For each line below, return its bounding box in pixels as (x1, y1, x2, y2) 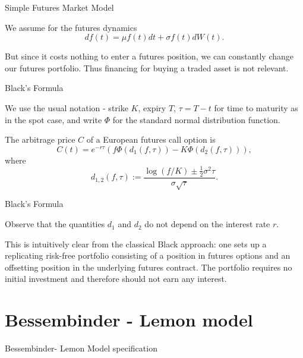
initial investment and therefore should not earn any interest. (5, 272, 227, 285)
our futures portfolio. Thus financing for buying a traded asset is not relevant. (5, 61, 289, 74)
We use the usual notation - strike (5, 101, 128, 114)
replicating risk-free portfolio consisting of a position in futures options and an (5, 249, 291, 262)
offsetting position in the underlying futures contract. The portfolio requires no (5, 260, 292, 273)
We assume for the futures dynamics (5, 21, 137, 33)
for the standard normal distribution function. (112, 113, 280, 125)
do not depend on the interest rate (144, 218, 270, 230)
